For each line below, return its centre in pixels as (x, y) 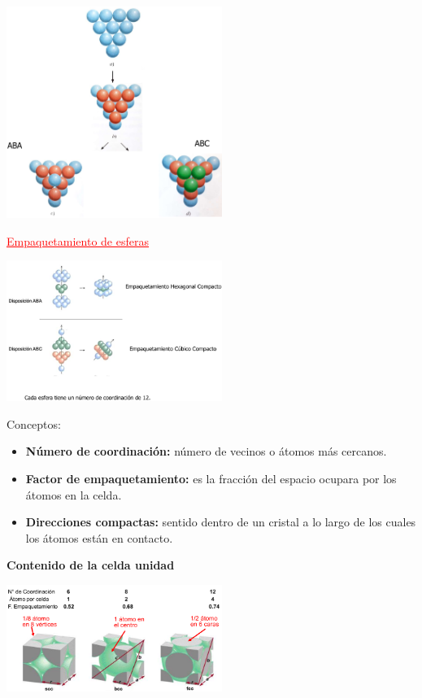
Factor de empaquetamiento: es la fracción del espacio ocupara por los (211, 479)
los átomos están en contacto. (99, 537)
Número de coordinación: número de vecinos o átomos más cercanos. (206, 451)
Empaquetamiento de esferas (78, 240)
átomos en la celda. (74, 494)
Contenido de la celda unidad (91, 565)
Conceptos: (34, 423)
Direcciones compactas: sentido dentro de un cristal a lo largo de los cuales (221, 522)
